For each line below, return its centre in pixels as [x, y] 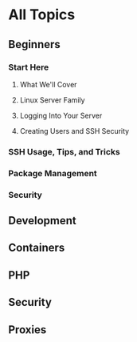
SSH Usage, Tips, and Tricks [65, 151]
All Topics [42, 15]
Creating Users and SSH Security [74, 131]
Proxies [27, 330]
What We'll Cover [48, 84]
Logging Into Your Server [61, 115]
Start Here [29, 67]
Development [43, 221]
